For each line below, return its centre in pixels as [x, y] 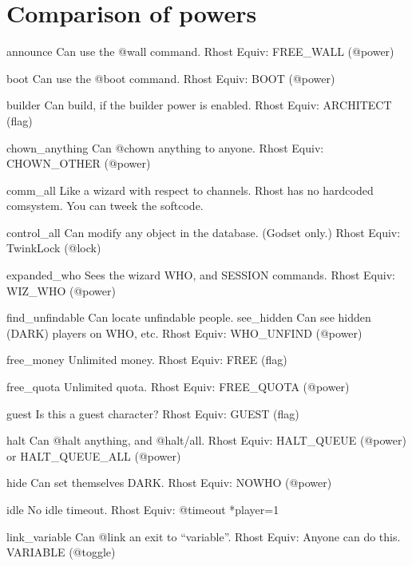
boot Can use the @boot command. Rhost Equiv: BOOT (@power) [171, 78]
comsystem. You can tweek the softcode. [105, 206]
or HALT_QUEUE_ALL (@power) [94, 455]
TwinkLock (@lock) [54, 248]
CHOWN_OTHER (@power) [79, 163]
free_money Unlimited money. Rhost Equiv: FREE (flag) [147, 360]
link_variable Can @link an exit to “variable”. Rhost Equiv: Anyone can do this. [204, 536]
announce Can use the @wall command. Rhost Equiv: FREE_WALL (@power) [200, 51]
